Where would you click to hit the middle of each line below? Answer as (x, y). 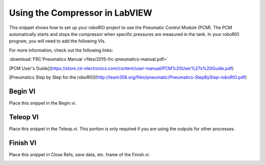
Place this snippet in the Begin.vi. (43, 103)
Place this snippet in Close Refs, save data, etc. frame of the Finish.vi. (79, 154)
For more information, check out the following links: (61, 50)
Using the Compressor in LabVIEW (81, 13)
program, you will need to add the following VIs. (57, 41)
